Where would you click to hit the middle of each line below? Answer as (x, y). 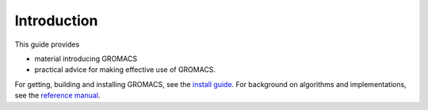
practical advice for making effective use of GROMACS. (125, 70)
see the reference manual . (57, 96)
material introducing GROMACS (86, 59)
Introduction (56, 21)
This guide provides (47, 44)
